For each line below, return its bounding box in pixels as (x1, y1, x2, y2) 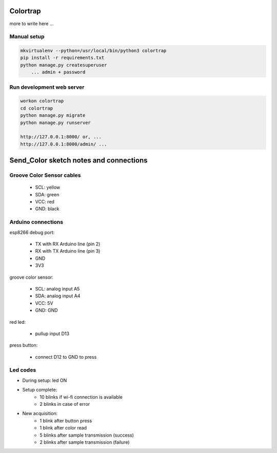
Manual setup (9, 33, 45, 40)
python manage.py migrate (20, 113, 86, 118)
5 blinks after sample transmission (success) (39, 432, 134, 438)
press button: (9, 342, 38, 348)
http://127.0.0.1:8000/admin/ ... (20, 141, 107, 147)
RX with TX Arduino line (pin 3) (35, 248, 101, 254)
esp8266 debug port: (9, 229, 55, 235)
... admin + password (31, 69, 86, 75)
